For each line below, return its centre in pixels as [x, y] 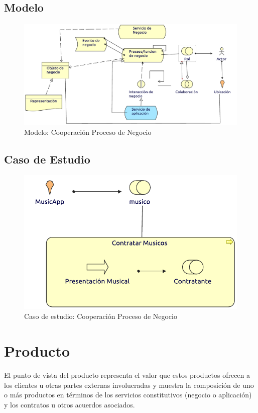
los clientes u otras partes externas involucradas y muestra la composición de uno [129, 385]
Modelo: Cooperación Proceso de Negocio [88, 132]
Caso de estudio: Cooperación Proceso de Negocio [101, 316]
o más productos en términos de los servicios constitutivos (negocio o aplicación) [128, 395]
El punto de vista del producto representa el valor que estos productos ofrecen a [127, 375]
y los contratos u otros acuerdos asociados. [70, 404]
